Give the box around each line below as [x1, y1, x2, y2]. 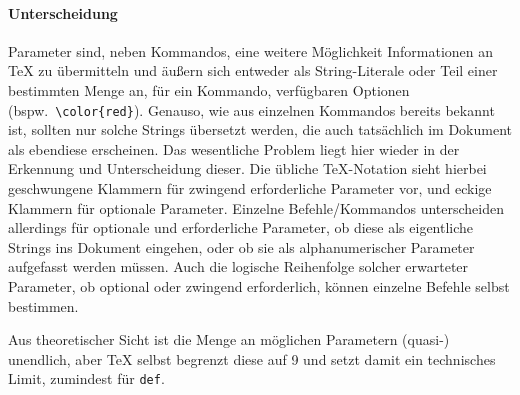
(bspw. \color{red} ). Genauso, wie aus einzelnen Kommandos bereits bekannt [8, 99, 495, 120]
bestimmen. [8, 295, 79, 316]
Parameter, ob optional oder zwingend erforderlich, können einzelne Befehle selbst [8, 275, 510, 296]
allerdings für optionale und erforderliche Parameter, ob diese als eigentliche [8, 217, 474, 238]
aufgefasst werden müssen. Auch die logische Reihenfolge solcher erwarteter [8, 256, 469, 277]
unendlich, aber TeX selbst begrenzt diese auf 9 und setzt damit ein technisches [8, 348, 496, 369]
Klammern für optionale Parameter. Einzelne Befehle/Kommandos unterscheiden [8, 197, 504, 218]
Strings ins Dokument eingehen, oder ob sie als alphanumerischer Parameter [8, 236, 475, 257]
